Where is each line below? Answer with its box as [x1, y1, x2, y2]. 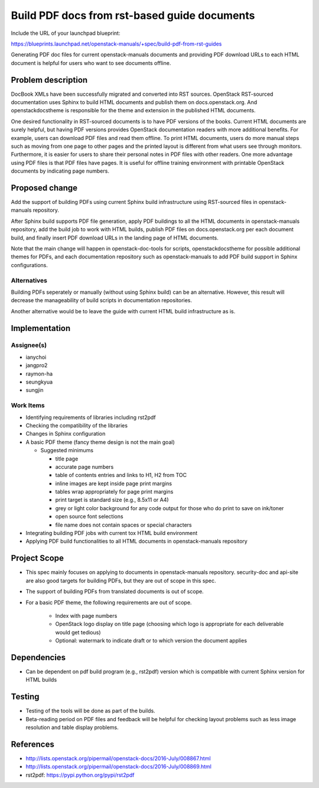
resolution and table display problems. [25, 724, 119, 731]
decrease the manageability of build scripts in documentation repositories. [11, 297, 192, 304]
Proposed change [11, 183, 78, 193]
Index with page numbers [55, 612, 118, 619]
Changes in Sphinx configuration [25, 430, 106, 437]
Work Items [11, 401, 45, 410]
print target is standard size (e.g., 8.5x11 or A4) [55, 497, 169, 504]
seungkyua [25, 378, 53, 385]
